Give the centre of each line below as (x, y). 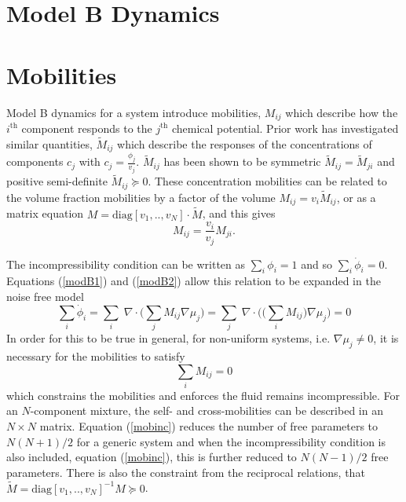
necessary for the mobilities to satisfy (96, 355)
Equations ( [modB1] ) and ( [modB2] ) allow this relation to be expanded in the (194, 281)
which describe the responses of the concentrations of (245, 143)
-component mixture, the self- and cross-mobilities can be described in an (207, 410)
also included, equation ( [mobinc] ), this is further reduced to (152, 457)
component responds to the (87, 128)
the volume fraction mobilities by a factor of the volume (141, 197)
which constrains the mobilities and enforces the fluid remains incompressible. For (203, 395)
